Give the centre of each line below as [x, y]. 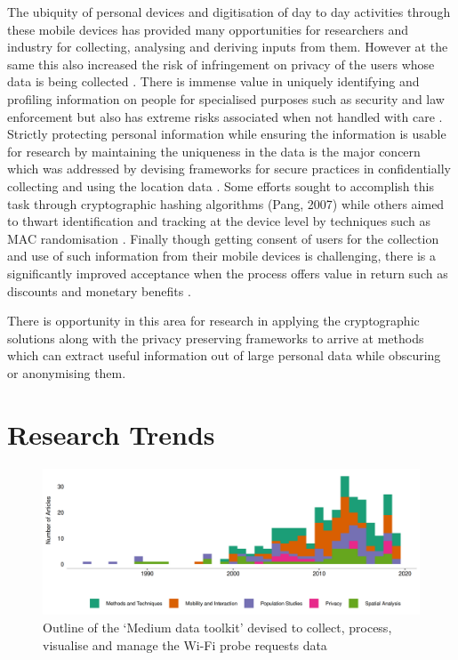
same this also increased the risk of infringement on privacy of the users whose [221, 64]
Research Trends [111, 434]
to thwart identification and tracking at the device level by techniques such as [219, 221]
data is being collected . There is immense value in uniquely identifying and [213, 81]
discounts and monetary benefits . [99, 290]
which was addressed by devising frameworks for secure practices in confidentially [229, 169]
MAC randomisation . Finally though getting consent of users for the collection [223, 238]
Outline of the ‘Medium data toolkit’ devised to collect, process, [217, 627]
